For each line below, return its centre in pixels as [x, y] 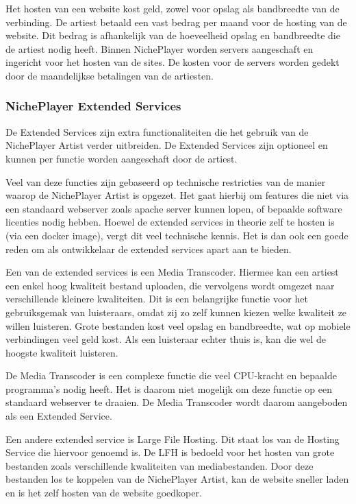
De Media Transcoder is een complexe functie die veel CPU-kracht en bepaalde [171, 375]
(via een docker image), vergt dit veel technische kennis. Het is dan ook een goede [177, 235]
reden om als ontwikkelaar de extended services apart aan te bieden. [149, 249]
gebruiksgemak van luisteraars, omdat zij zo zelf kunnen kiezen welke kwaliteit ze [176, 312]
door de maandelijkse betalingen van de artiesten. [110, 75]
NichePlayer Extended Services [93, 106]
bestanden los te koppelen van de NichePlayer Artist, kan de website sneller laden [177, 479]
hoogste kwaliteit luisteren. [62, 352]
